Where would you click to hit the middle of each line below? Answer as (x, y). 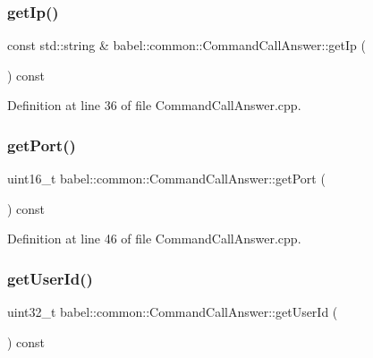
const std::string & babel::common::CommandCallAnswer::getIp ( (186, 45)
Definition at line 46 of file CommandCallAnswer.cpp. (154, 239)
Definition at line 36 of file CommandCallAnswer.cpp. (154, 105)
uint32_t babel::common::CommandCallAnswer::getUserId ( (173, 312)
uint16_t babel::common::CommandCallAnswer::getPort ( (166, 179)
